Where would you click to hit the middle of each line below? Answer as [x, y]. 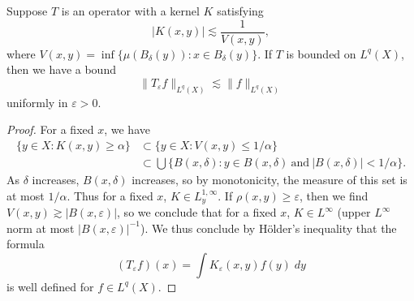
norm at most [41, 228]
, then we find [334, 195]
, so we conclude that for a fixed [197, 212]
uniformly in [37, 102]
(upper [354, 212]
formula [26, 244]
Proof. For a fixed [50, 129]
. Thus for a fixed [110, 195]
